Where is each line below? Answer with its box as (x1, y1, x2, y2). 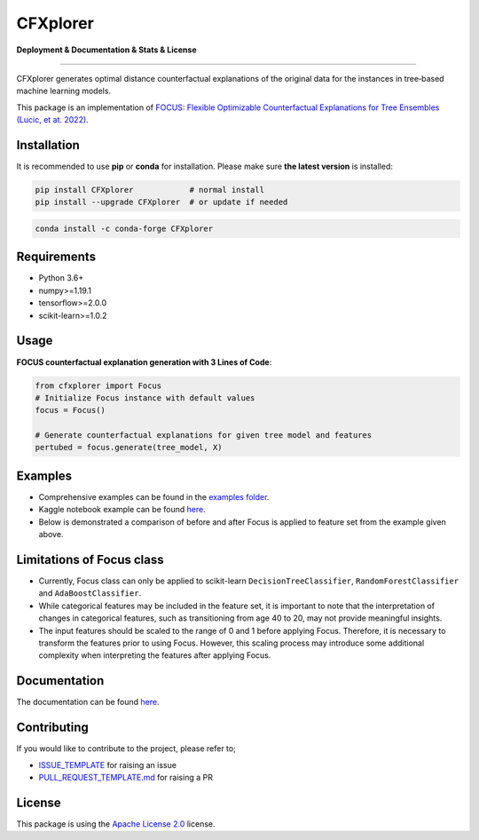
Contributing (16, 720, 89, 735)
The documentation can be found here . (16, 697, 160, 708)
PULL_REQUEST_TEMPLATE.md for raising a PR (38, 773, 213, 782)
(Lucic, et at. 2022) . (16, 115, 89, 125)
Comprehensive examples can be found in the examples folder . (38, 491, 270, 502)
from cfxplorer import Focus (35, 380, 162, 391)
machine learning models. (16, 85, 111, 97)
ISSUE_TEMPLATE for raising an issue (38, 759, 177, 770)
